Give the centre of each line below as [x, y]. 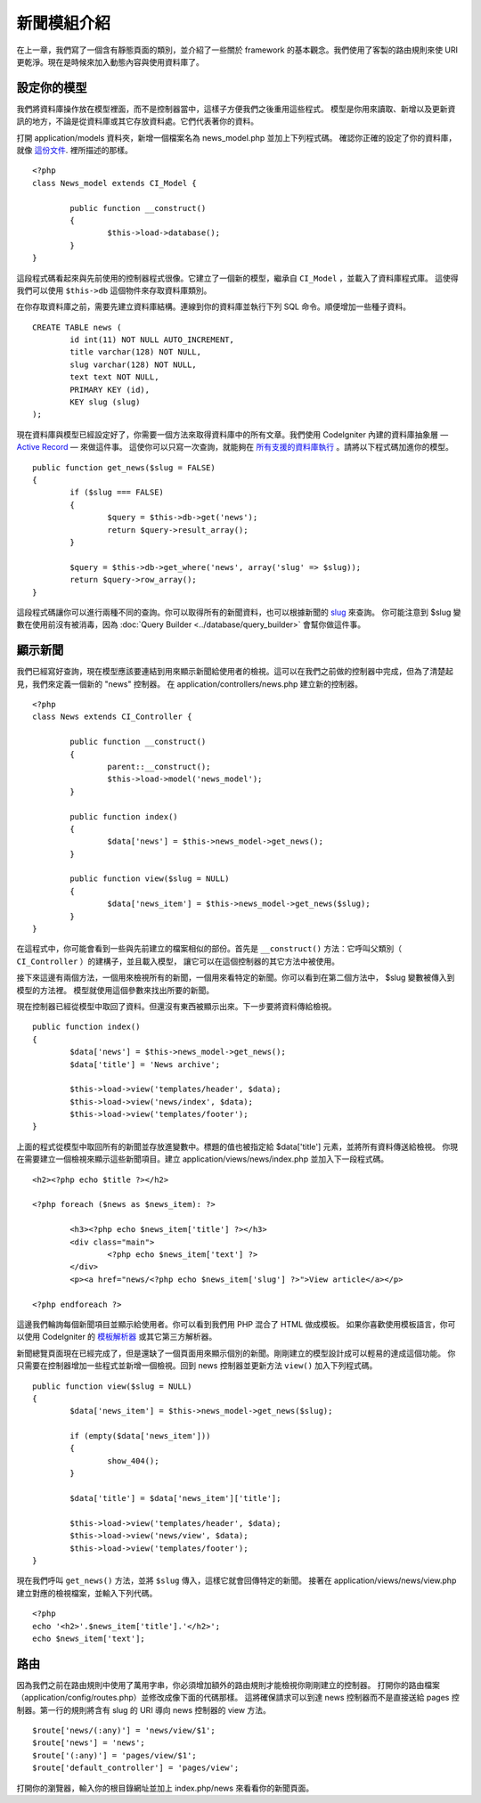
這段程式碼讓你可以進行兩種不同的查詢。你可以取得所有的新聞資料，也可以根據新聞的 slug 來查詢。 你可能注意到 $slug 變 [239, 612]
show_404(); [133, 1460]
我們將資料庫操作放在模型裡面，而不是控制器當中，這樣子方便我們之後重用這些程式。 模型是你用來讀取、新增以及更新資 [236, 109]
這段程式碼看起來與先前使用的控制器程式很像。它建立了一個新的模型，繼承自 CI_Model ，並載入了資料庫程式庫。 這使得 [237, 278]
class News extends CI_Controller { [112, 717]
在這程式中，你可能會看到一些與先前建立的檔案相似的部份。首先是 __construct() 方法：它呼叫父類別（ [209, 949]
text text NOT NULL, [114, 377]
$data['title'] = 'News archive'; [145, 1064]
